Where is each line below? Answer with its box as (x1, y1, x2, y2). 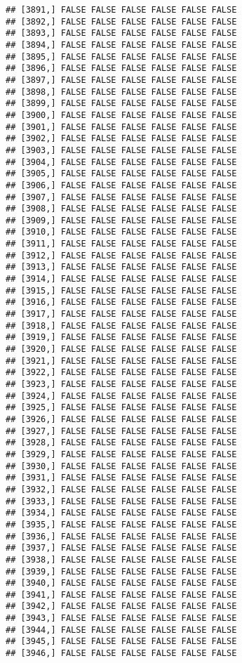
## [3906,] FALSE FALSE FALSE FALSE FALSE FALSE (6, 180, 237, 190)
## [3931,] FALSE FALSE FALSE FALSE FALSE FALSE (6, 473, 237, 483)
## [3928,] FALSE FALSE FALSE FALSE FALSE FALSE (6, 438, 237, 448)
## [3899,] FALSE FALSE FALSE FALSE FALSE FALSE (6, 98, 237, 109)
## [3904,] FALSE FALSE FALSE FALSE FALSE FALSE (6, 157, 237, 167)
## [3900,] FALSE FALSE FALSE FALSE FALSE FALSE (6, 110, 237, 120)
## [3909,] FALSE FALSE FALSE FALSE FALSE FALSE (6, 215, 237, 225)
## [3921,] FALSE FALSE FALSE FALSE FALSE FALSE (6, 355, 237, 366)
